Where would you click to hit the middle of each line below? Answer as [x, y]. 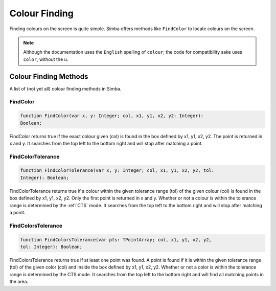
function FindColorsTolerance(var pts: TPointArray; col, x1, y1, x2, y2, [116, 240]
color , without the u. [46, 59]
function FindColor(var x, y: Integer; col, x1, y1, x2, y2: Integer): [112, 116]
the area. [19, 282]
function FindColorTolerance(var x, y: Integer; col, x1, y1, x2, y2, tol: [117, 171]
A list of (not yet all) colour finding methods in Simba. [65, 88]
